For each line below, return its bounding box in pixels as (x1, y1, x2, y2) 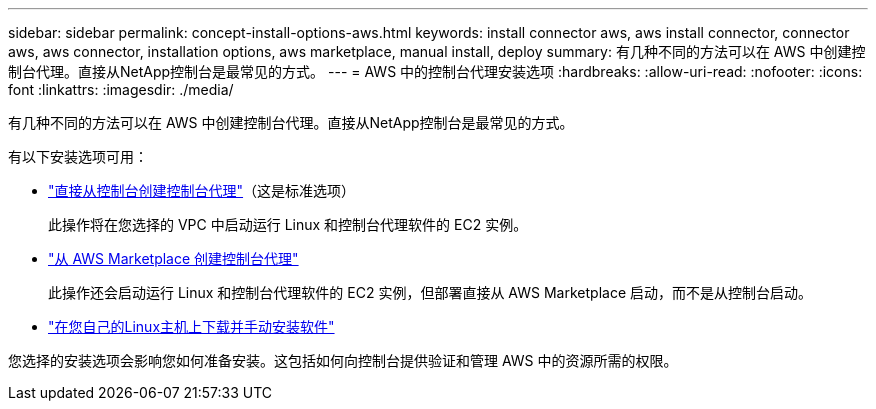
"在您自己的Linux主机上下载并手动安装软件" (48, 318, 335, 335)
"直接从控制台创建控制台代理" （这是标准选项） (48, 182, 356, 199)
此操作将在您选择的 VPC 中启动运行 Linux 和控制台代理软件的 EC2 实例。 (48, 216, 528, 233)
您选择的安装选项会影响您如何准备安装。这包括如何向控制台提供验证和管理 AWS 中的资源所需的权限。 (8, 352, 678, 369)
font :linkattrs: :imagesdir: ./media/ (8, 81, 234, 98)
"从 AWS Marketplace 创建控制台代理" (48, 250, 299, 267)
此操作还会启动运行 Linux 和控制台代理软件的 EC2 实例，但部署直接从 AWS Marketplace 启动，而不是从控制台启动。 (48, 284, 812, 301)
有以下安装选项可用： (8, 148, 148, 165)
